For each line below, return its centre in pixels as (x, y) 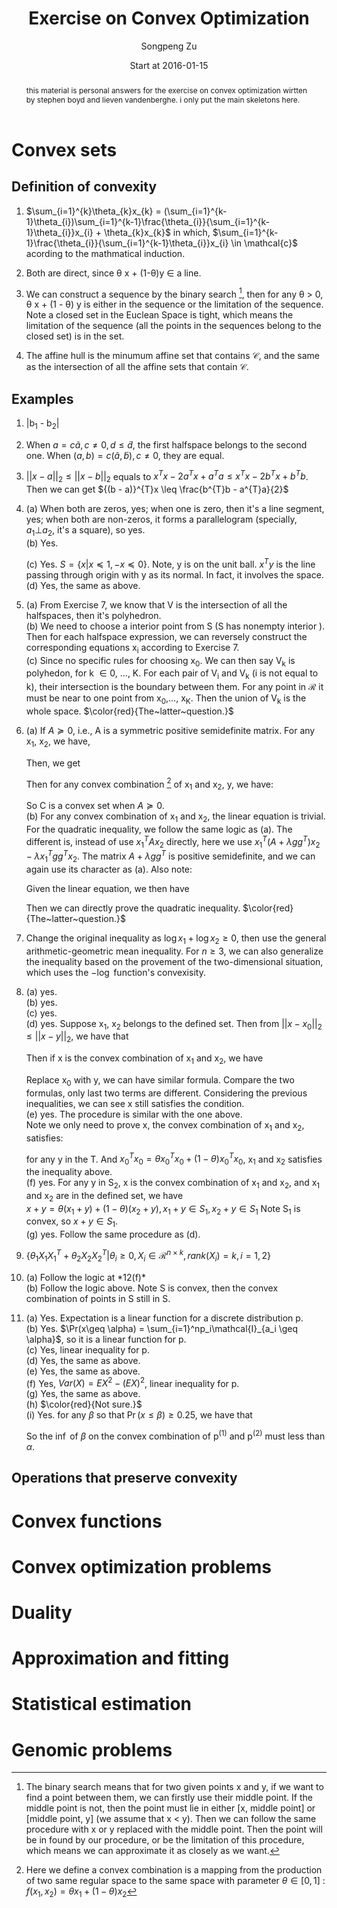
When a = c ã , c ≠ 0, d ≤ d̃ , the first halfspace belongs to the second (166, 444)
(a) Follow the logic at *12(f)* (85, 1277)
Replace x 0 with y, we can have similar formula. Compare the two (160, 1081)
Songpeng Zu (169, 46)
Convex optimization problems (141, 1566)
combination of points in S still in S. (98, 1298)
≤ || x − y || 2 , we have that (77, 1037)
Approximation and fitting (120, 1658)
